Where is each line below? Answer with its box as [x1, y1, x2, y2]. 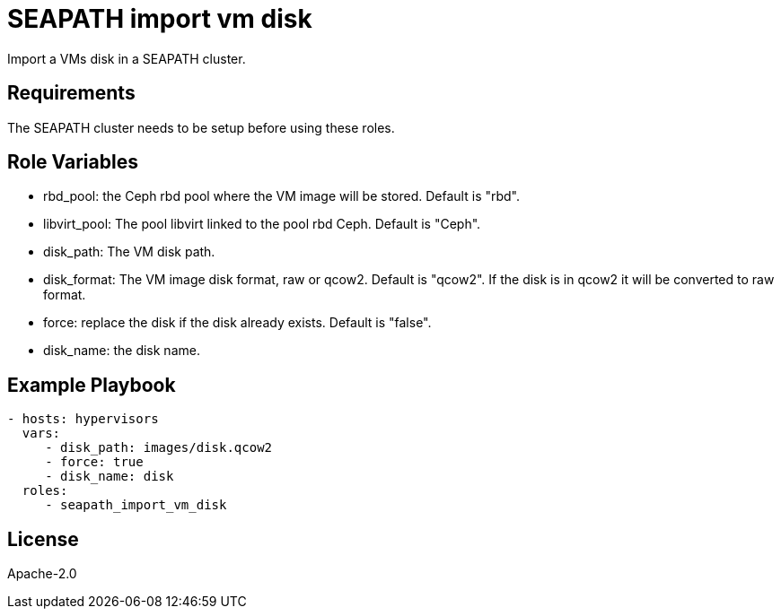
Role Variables [7, 151, 138, 174]
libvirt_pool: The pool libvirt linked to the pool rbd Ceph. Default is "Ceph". [43, 216, 481, 232]
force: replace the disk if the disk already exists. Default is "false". [43, 315, 432, 331]
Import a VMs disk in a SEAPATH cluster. [7, 50, 246, 66]
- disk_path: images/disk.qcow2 [45, 440, 273, 455]
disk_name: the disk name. [43, 343, 200, 359]
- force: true [45, 455, 144, 470]
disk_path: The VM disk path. [43, 244, 215, 260]
